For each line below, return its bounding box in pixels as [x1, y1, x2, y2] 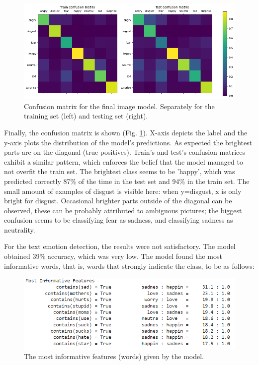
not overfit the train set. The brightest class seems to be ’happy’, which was [4, 166, 235, 177]
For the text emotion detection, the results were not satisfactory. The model [4, 241, 236, 251]
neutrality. [4, 224, 35, 235]
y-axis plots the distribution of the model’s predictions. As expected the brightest [4, 137, 253, 147]
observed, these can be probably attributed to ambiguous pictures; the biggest [4, 205, 242, 215]
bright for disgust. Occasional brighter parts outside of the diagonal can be [4, 195, 232, 206]
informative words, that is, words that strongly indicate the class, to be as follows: [4, 260, 255, 271]
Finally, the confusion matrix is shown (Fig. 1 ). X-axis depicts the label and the [4, 127, 248, 137]
